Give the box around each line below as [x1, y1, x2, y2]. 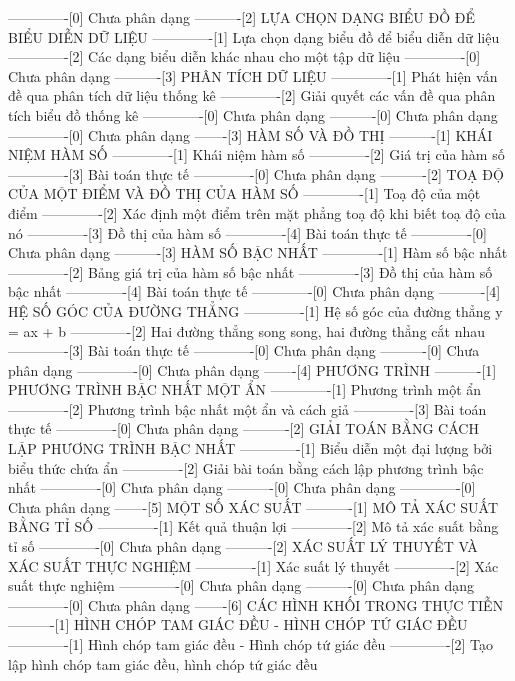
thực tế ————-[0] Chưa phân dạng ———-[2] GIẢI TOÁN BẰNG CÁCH [8, 418, 479, 439]
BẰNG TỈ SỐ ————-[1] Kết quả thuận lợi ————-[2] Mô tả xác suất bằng [8, 516, 499, 537]
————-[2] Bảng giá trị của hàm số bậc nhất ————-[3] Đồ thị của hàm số [8, 261, 493, 282]
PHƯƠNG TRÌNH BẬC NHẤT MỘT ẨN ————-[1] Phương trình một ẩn [8, 379, 482, 400]
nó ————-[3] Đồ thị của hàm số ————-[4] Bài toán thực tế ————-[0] [8, 222, 487, 243]
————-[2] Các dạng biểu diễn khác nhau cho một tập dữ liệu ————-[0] [8, 46, 481, 67]
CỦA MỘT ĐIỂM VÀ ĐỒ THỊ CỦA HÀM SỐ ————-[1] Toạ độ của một [8, 183, 481, 204]
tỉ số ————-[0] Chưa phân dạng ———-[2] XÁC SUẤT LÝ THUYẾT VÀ [8, 536, 478, 557]
